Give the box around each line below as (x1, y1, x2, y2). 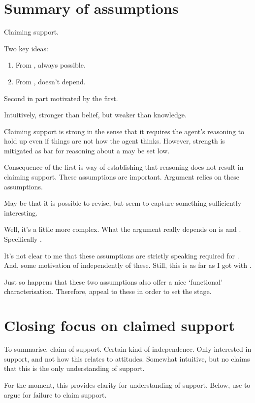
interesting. (4, 207, 38, 218)
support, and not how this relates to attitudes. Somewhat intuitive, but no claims (4, 353, 250, 364)
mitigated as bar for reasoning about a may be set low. (4, 145, 170, 155)
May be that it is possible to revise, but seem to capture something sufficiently (4, 198, 242, 208)
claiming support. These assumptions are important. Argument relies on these (4, 172, 239, 182)
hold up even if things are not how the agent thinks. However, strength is (4, 136, 225, 146)
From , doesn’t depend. (15, 76, 86, 86)
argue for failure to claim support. (4, 389, 107, 400)
